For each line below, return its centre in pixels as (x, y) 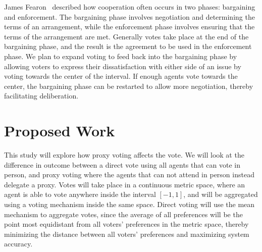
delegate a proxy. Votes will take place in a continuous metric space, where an (125, 184)
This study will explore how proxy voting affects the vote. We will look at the (124, 155)
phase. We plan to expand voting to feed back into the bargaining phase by (121, 56)
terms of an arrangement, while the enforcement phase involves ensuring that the (129, 27)
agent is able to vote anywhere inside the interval (80, 194)
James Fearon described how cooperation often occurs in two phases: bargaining (130, 7)
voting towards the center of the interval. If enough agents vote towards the (121, 76)
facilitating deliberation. (41, 96)
